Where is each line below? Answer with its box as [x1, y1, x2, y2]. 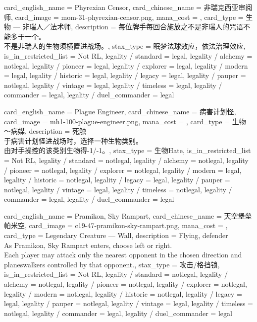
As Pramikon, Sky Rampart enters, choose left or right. [4, 240, 172, 250]
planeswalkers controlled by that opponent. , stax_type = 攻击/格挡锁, [4, 259, 220, 269]
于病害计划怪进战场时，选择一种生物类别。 [4, 135, 143, 146]
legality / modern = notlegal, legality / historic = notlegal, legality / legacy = [4, 288, 242, 299]
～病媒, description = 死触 [4, 126, 86, 136]
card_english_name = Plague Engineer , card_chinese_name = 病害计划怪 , [4, 106, 236, 116]
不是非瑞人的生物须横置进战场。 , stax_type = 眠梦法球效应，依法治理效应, [4, 41, 246, 51]
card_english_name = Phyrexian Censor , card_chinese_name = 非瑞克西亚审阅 [4, 2, 253, 12]
